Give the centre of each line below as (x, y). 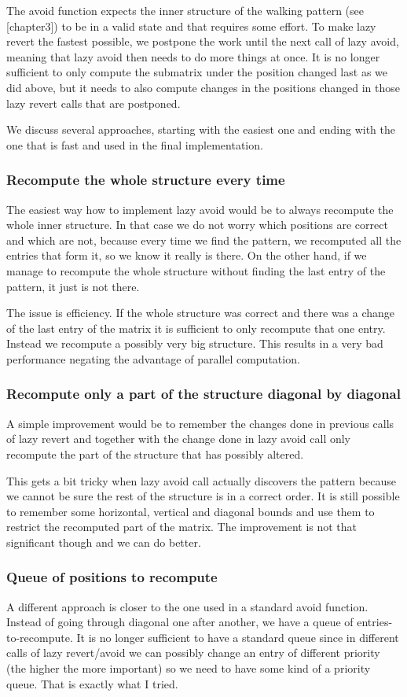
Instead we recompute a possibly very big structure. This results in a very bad (195, 343)
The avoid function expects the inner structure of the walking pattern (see (185, 10)
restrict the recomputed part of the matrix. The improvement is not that (182, 527)
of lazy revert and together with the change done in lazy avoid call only (179, 439)
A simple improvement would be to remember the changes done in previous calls (200, 423)
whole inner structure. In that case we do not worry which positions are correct (197, 225)
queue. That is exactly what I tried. (92, 683)
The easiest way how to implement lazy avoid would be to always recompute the (200, 209)
